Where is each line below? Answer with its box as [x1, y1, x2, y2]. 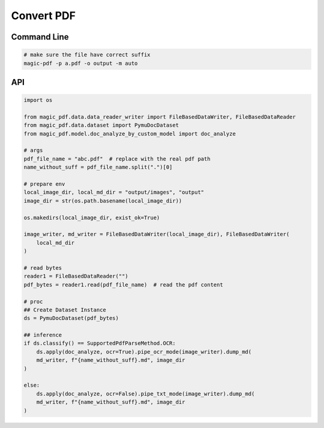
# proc [23, 298, 43, 305]
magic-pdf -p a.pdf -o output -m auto [23, 60, 138, 67]
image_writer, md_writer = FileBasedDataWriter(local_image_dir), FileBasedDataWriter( [23, 231, 290, 238]
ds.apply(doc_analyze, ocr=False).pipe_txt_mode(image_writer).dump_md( [36, 390, 255, 397]
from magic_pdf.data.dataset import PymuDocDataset [23, 122, 179, 129]
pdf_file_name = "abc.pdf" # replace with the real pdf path [23, 155, 211, 162]
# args [23, 147, 43, 154]
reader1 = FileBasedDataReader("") [23, 273, 128, 280]
